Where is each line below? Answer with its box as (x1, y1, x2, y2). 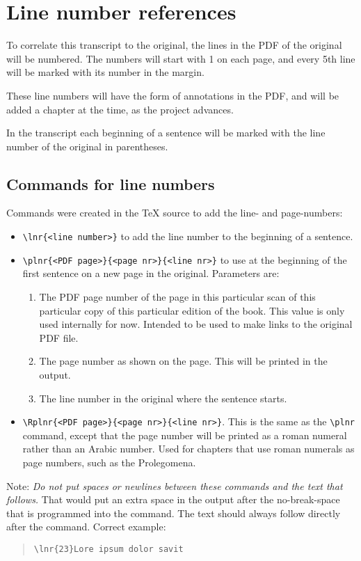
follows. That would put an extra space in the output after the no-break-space (6, 492, 340, 507)
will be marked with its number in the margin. (6, 65, 204, 79)
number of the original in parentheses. (6, 139, 168, 153)
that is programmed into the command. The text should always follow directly (6, 505, 341, 520)
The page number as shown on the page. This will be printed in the (39, 354, 328, 368)
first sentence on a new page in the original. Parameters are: (22, 266, 280, 280)
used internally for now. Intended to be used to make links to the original (39, 317, 353, 331)
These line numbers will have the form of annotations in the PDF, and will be (6, 88, 339, 102)
